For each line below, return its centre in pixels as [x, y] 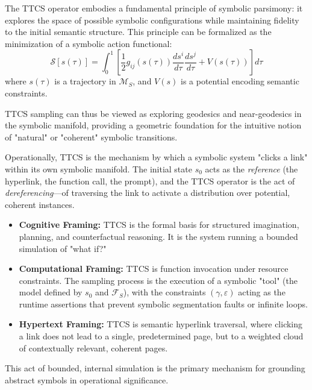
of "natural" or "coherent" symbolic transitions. [91, 137]
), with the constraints [164, 292]
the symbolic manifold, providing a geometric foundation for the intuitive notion [153, 125]
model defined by [51, 292]
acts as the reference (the [251, 168]
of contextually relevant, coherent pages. [93, 348]
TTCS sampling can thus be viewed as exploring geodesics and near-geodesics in [153, 113]
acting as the [262, 292]
